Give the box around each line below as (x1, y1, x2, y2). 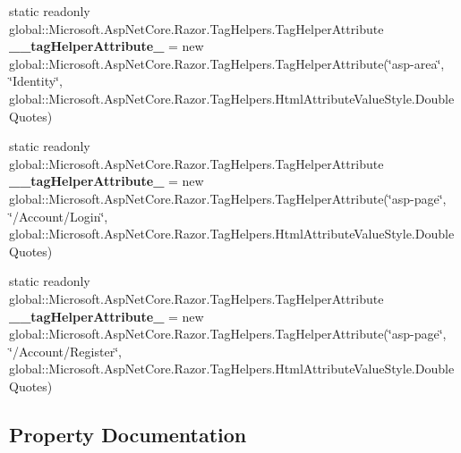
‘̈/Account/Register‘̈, (9, 341, 122, 360)
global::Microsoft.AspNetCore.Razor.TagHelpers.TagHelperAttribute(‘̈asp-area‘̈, (9, 54, 445, 72)
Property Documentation (9, 420, 247, 448)
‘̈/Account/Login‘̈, (9, 206, 108, 225)
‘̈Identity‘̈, (9, 71, 63, 90)
